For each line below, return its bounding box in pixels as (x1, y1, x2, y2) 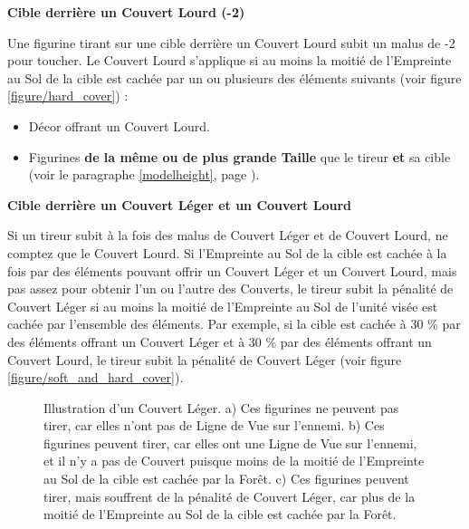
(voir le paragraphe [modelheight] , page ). (28, 165, 260, 184)
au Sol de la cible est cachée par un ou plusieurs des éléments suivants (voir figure (7, 68, 462, 87)
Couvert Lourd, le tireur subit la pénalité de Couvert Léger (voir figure (7, 350, 402, 369)
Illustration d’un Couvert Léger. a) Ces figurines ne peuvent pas (43, 398, 399, 417)
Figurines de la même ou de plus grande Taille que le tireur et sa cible (28, 147, 451, 166)
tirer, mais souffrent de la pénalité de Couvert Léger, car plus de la (43, 486, 416, 505)
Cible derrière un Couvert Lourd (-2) (7, 3, 245, 21)
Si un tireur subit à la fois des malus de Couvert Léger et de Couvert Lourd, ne (7, 226, 448, 245)
